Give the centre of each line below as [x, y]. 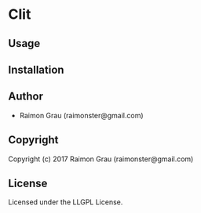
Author [26, 97]
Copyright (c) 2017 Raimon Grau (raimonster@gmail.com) [101, 159]
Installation [36, 69]
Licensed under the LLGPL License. [66, 202]
